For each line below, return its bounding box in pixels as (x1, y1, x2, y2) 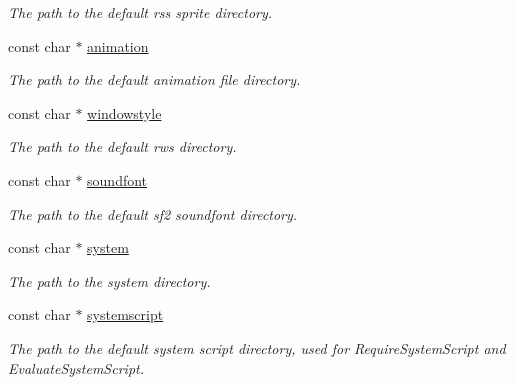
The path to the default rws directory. (8, 136, 237, 157)
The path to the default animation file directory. (8, 69, 301, 90)
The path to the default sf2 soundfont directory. (8, 203, 298, 224)
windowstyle (87, 102, 162, 123)
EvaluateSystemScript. (8, 357, 144, 378)
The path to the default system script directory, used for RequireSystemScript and (8, 337, 506, 358)
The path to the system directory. (8, 270, 211, 291)
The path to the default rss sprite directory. (8, 2, 273, 22)
